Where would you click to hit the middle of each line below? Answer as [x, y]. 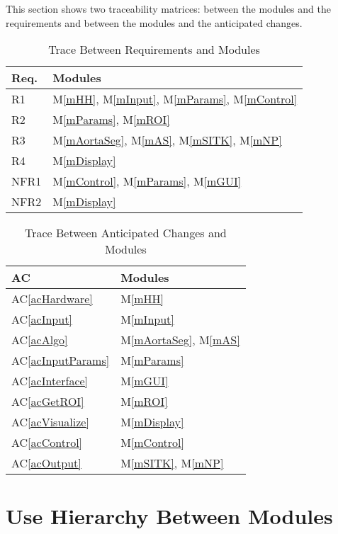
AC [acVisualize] [50, 422]
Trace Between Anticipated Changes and [125, 233]
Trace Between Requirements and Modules [154, 50]
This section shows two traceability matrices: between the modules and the [168, 8]
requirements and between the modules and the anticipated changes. [154, 22]
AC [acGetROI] [48, 402]
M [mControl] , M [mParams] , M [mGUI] [147, 181]
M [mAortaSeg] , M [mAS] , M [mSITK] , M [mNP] [167, 140]
